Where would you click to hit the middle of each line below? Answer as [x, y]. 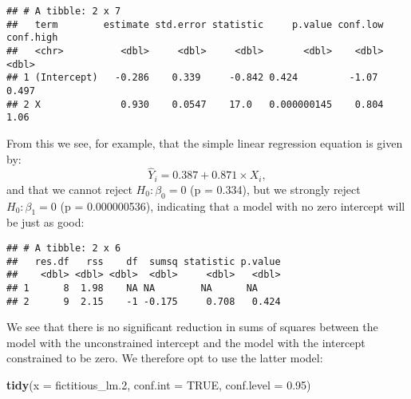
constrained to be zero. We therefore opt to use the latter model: [165, 358]
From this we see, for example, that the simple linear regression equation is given [205, 142]
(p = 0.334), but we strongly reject [275, 189]
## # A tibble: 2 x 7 [64, 11]
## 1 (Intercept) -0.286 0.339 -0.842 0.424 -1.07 [192, 78]
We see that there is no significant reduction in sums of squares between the [192, 327]
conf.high [32, 38]
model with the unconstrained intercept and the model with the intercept [186, 342]
